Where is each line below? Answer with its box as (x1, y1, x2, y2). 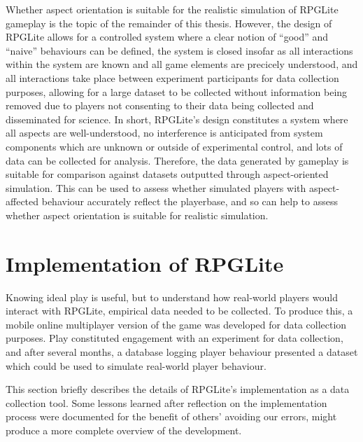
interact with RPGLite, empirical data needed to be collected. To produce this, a (6, 303, 353, 318)
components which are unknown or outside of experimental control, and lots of (6, 139, 343, 153)
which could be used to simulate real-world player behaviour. (6, 358, 266, 373)
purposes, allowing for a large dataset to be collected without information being (6, 84, 348, 99)
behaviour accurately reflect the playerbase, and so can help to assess (41, 194, 339, 209)
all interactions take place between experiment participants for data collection (6, 70, 339, 85)
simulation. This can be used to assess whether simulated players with (6, 180, 306, 195)
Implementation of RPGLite (6, 249, 284, 277)
